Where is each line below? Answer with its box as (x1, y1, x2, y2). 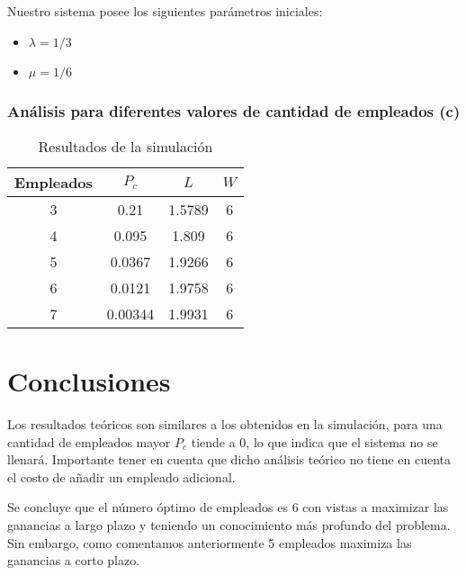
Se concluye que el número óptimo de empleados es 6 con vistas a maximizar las (7, 498, 449, 517)
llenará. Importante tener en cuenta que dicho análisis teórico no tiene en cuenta (7, 450, 452, 469)
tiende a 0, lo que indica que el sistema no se (191, 432, 438, 451)
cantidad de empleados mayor (7, 432, 171, 451)
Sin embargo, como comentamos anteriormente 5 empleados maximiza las (7, 533, 412, 552)
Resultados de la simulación (38, 135, 213, 157)
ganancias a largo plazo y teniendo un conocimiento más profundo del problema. (7, 515, 451, 534)
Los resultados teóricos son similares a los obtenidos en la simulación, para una (7, 414, 443, 433)
